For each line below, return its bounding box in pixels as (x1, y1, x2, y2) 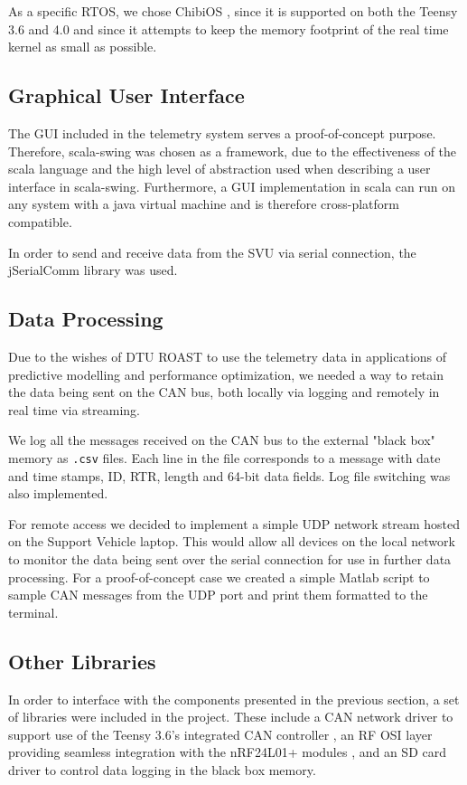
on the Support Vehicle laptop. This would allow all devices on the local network (8, 532, 455, 551)
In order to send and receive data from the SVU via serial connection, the (8, 242, 416, 261)
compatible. (8, 212, 72, 231)
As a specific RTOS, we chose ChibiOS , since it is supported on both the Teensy (8, 2, 458, 20)
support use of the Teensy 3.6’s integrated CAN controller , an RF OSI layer (8, 724, 433, 743)
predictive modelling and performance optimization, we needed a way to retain (8, 364, 444, 383)
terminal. (8, 602, 59, 621)
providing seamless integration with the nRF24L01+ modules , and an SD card (8, 742, 447, 761)
